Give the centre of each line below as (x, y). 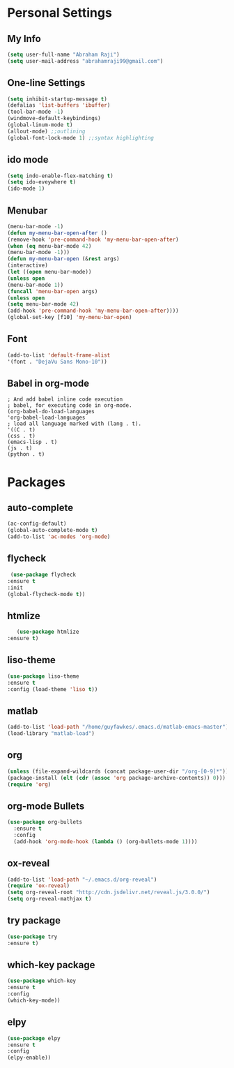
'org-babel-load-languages (46, 418)
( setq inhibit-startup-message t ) (57, 99)
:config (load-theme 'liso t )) (53, 689)
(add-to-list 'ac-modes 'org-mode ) (59, 537)
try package (34, 920)
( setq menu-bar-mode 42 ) (43, 304)
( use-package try (32, 937)
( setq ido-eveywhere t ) (42, 182)
